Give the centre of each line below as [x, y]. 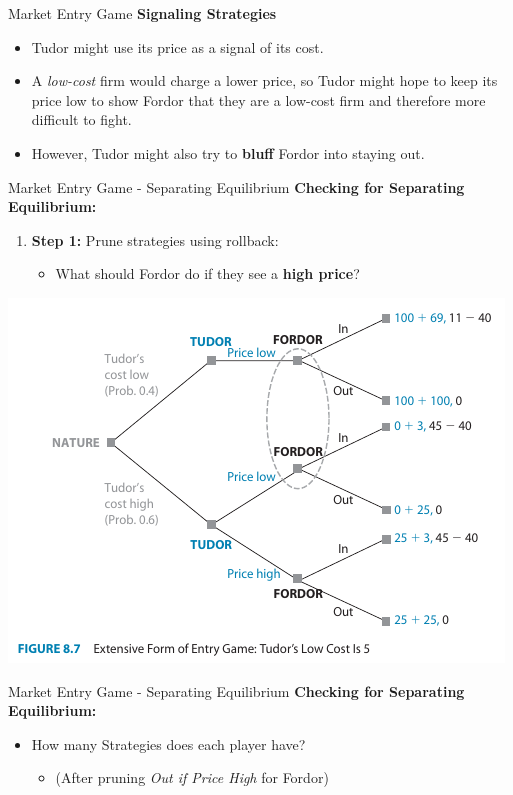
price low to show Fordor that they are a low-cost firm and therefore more [258, 99]
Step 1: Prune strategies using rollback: [155, 239]
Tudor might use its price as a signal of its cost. [177, 46]
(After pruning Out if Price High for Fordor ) [192, 777]
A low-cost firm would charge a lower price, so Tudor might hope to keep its [264, 80]
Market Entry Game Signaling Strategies [142, 13]
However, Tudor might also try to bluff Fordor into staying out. [228, 152]
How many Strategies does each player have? [168, 743]
